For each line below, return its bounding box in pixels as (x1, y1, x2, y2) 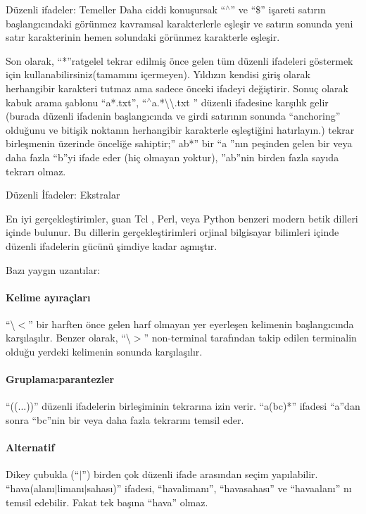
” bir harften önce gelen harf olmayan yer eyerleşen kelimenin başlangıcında (28, 316, 354, 331)
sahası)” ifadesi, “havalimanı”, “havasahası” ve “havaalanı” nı (87, 481, 352, 496)
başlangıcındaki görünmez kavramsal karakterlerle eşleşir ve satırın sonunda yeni (6, 15, 353, 30)
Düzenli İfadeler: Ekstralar (6, 187, 120, 202)
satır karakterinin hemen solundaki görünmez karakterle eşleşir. (6, 30, 280, 44)
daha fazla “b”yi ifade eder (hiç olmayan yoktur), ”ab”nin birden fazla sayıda (6, 149, 339, 164)
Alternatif (6, 440, 55, 455)
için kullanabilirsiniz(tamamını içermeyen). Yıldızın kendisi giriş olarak (6, 67, 310, 82)
